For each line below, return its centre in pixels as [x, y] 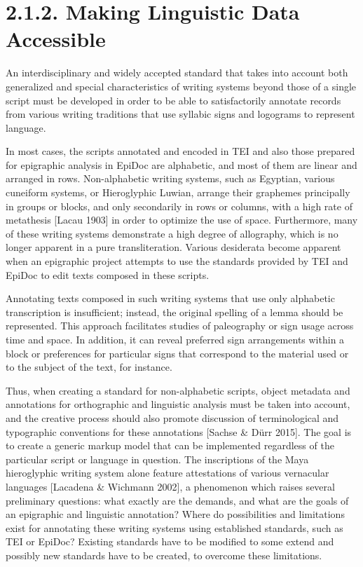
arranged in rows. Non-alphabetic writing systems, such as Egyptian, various [170, 178]
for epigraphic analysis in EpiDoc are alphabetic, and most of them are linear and [181, 164]
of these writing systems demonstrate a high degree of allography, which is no [172, 233]
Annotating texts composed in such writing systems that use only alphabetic [170, 298]
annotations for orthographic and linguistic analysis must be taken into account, [178, 404]
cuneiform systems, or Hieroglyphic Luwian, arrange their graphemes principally [178, 192]
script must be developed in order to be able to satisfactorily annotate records [173, 100]
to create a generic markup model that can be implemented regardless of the [170, 445]
